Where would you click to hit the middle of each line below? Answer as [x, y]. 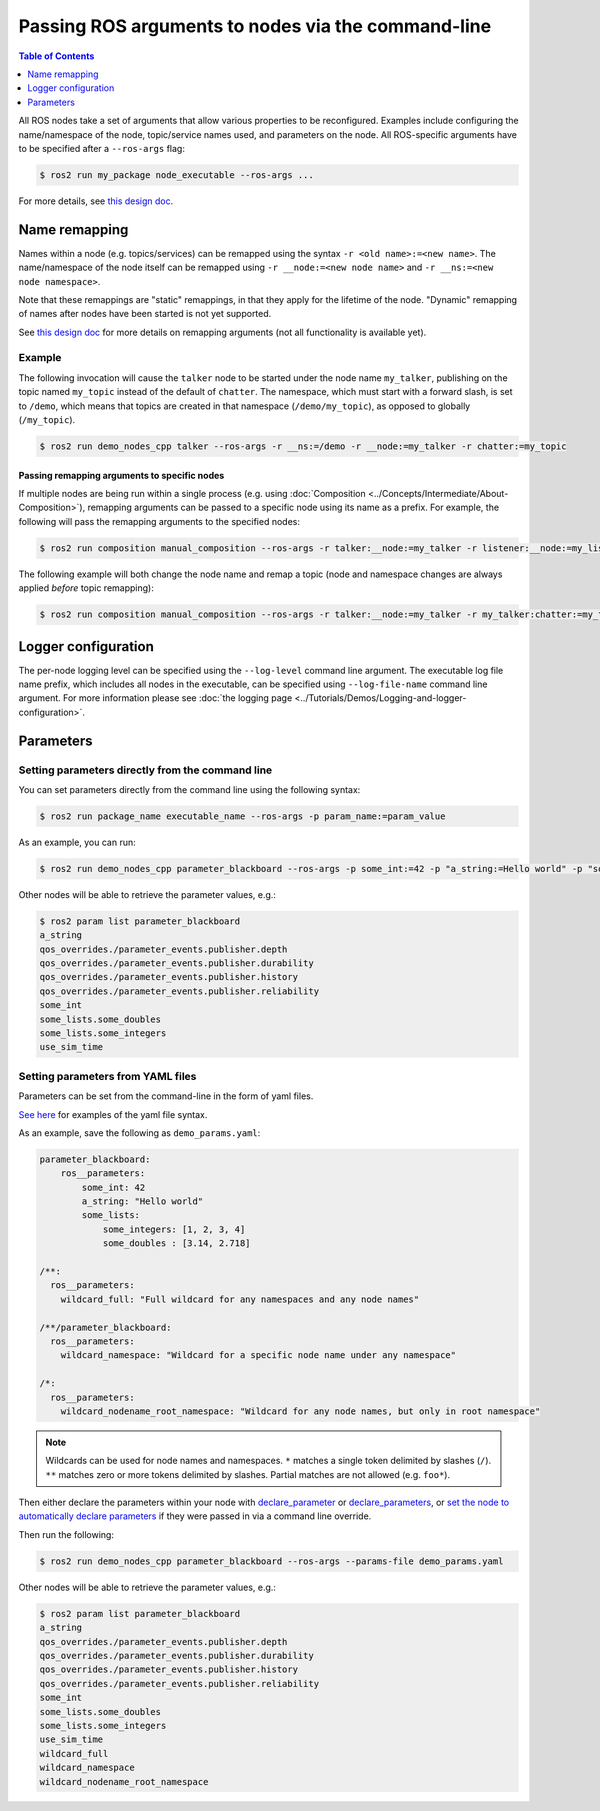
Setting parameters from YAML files [107, 1076]
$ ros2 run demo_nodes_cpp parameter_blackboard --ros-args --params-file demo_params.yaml [271, 1561]
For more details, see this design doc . [96, 201]
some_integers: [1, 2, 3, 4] [174, 1229]
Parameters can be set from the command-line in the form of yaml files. [166, 1096]
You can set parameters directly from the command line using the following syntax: [189, 789]
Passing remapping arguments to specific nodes [121, 475]
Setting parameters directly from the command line [145, 770]
